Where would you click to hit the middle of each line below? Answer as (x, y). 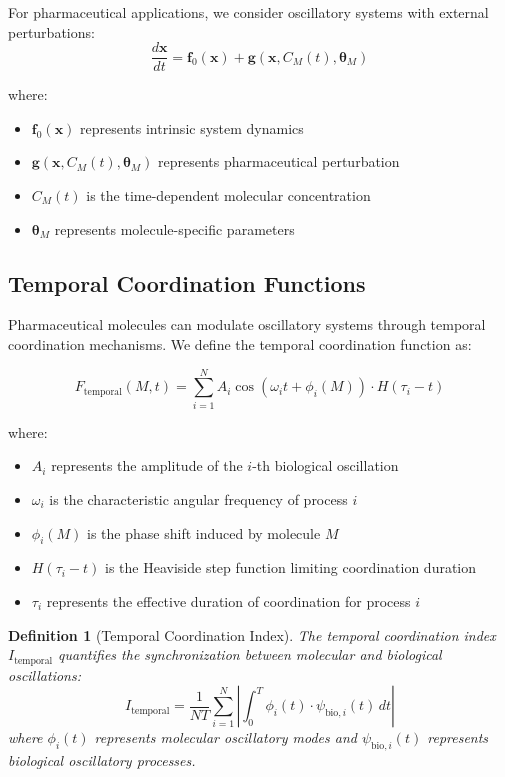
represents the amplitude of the (147, 465)
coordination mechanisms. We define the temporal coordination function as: (240, 344)
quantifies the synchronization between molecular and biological (250, 654)
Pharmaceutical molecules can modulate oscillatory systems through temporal (247, 324)
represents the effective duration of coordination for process (228, 600)
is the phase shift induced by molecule (204, 532)
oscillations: (45, 674)
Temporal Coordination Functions (187, 282)
